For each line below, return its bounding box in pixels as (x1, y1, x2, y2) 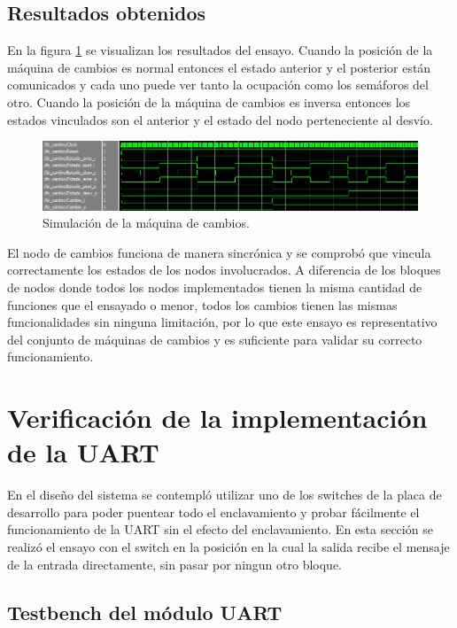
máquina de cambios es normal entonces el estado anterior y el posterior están (7, 58, 431, 76)
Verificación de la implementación (7, 399, 428, 436)
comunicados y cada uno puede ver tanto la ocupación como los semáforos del (7, 75, 429, 94)
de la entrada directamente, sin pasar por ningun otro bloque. (7, 554, 342, 573)
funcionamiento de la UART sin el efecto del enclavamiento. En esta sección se (7, 520, 433, 539)
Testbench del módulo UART (7, 598, 283, 625)
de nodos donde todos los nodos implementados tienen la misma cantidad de (7, 277, 422, 296)
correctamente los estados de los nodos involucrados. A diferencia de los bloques (7, 260, 441, 279)
